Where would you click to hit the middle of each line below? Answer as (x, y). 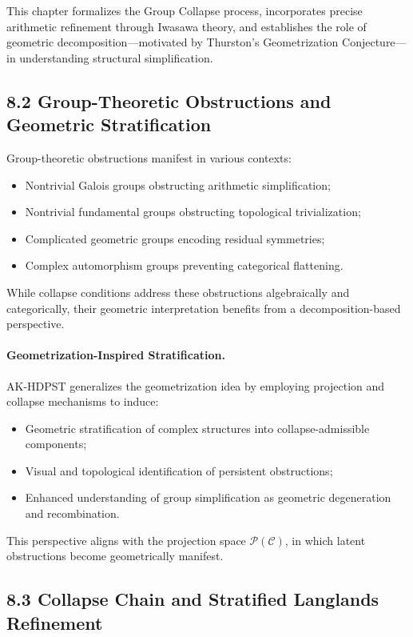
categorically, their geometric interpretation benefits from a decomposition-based (204, 308)
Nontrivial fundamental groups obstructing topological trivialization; (193, 212)
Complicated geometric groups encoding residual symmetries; (175, 238)
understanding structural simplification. (116, 57)
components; (56, 444)
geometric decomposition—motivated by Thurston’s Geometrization (173, 42)
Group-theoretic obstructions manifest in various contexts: (149, 157)
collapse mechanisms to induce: (83, 401)
